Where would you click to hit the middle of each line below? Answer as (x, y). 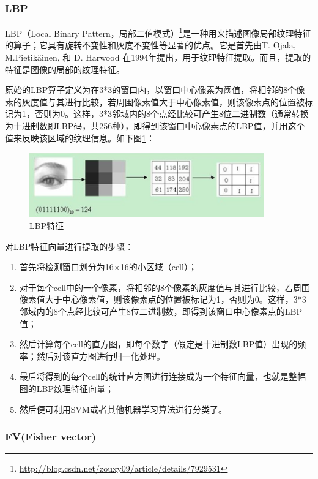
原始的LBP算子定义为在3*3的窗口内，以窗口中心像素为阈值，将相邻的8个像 (155, 90)
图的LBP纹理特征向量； (66, 389)
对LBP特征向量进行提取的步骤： (69, 246)
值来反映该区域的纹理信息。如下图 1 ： (80, 138)
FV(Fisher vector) (51, 436)
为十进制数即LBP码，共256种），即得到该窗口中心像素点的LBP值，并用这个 (155, 126)
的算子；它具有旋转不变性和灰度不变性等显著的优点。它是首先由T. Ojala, (150, 45)
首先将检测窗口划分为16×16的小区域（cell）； (108, 267)
